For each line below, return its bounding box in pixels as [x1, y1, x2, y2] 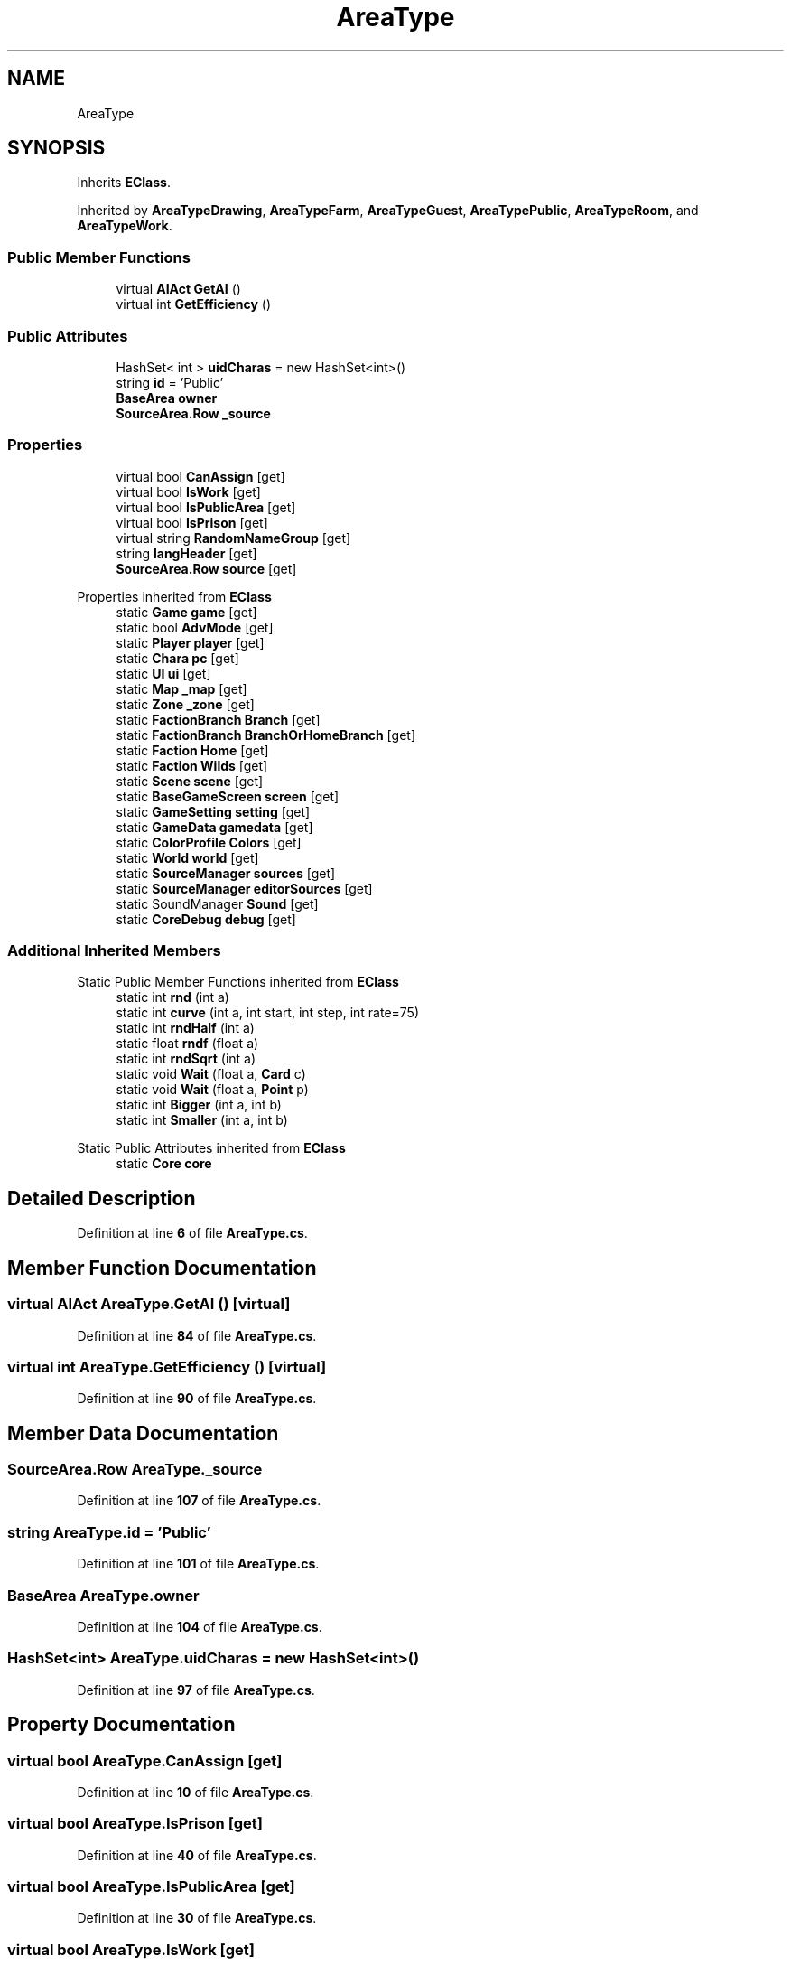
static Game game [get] [116, 604, 257, 620]
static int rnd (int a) [116, 989, 229, 1006]
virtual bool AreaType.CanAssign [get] [7, 1751, 283, 1770]
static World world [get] [116, 849, 259, 866]
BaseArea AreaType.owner [7, 1586, 200, 1605]
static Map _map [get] [116, 680, 247, 697]
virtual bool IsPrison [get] [116, 514, 268, 530]
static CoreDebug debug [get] [116, 911, 296, 927]
